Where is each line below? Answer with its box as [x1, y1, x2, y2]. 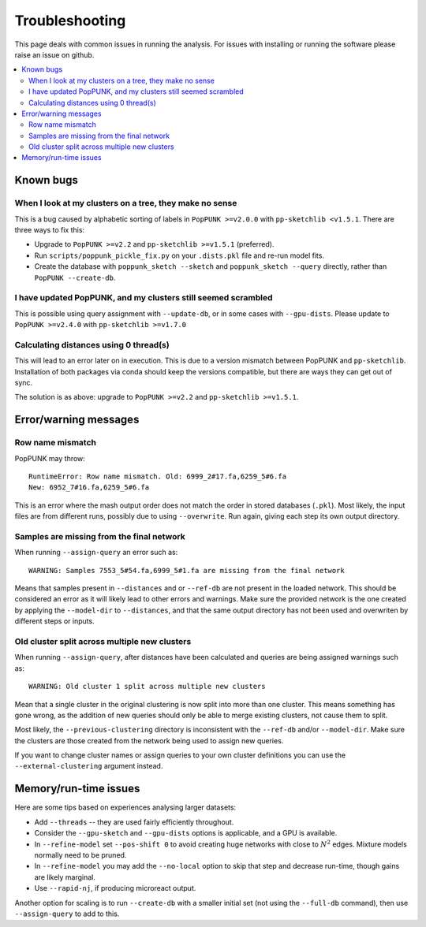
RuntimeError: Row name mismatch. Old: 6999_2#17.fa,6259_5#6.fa [28, 471, 287, 481]
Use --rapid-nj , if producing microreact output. [34, 884, 196, 893]
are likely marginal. [34, 872, 96, 882]
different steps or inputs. [14, 616, 95, 626]
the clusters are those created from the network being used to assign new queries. [14, 735, 284, 745]
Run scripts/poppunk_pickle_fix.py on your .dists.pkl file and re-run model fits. [34, 251, 325, 260]
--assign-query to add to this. [14, 909, 120, 918]
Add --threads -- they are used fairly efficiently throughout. [34, 817, 234, 827]
